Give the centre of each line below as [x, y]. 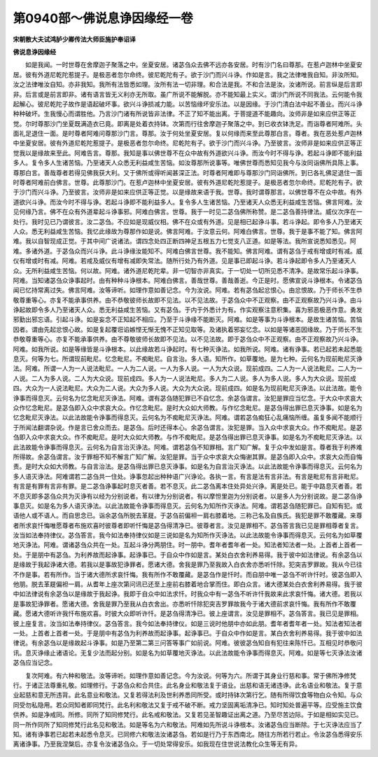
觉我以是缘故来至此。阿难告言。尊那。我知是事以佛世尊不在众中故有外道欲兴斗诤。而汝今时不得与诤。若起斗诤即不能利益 [188, 153]
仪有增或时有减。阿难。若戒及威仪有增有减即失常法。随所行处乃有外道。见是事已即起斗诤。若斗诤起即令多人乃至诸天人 [184, 261]
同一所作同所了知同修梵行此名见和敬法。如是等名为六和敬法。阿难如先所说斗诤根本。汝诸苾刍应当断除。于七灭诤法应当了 [188, 724]
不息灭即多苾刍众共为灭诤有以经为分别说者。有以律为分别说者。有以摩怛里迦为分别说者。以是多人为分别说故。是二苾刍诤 [188, 496]
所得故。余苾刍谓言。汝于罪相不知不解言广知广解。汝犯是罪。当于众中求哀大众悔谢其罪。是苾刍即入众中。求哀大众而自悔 [188, 457]
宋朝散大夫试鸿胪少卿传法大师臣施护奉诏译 [74, 39]
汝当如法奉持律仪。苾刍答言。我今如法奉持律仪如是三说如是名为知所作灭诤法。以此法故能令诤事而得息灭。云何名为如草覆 [188, 535]
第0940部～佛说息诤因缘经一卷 [103, 18]
